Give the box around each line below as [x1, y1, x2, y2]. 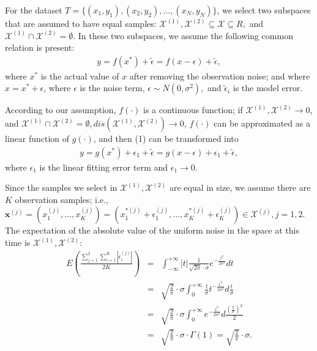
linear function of [5, 132, 70, 144]
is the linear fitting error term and [39, 160, 168, 173]
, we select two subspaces [217, 4, 311, 16]
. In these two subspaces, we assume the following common [73, 29, 293, 42]
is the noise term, [80, 81, 145, 94]
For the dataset [5, 4, 62, 16]
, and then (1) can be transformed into [93, 132, 239, 144]
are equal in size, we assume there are [169, 181, 311, 194]
